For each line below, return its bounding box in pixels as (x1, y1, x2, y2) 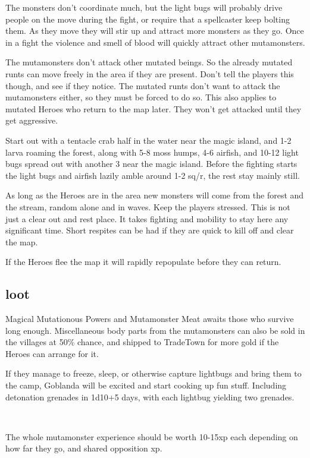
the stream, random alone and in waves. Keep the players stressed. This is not (5, 200, 290, 213)
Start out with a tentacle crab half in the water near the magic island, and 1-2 (5, 134, 292, 146)
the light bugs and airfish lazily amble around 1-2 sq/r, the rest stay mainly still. (5, 169, 300, 181)
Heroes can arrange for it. (5, 347, 99, 359)
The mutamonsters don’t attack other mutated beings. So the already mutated (5, 56, 293, 68)
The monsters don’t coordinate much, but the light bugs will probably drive (5, 1, 283, 13)
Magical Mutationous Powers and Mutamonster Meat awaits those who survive (5, 312, 294, 325)
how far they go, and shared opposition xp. (5, 442, 162, 454)
